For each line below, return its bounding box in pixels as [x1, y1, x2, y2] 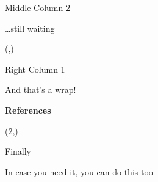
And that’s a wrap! [5, 83, 76, 96]
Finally [5, 145, 31, 158]
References [5, 103, 51, 116]
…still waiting [5, 21, 55, 34]
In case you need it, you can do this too [5, 165, 153, 178]
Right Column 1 [5, 62, 65, 75]
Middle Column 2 [5, 1, 70, 13]
